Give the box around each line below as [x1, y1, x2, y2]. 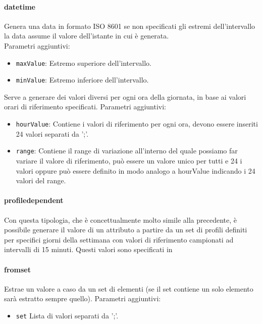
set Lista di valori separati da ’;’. [16, 310, 119, 320]
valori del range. [16, 175, 66, 186]
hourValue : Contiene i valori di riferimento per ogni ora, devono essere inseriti [16, 118, 258, 129]
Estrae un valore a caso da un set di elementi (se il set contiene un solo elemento [4, 283, 253, 294]
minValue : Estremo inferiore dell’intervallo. [16, 74, 149, 85]
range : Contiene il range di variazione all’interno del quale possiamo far [16, 145, 238, 156]
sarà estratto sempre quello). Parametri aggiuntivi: [4, 293, 161, 304]
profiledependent [4, 195, 64, 206]
